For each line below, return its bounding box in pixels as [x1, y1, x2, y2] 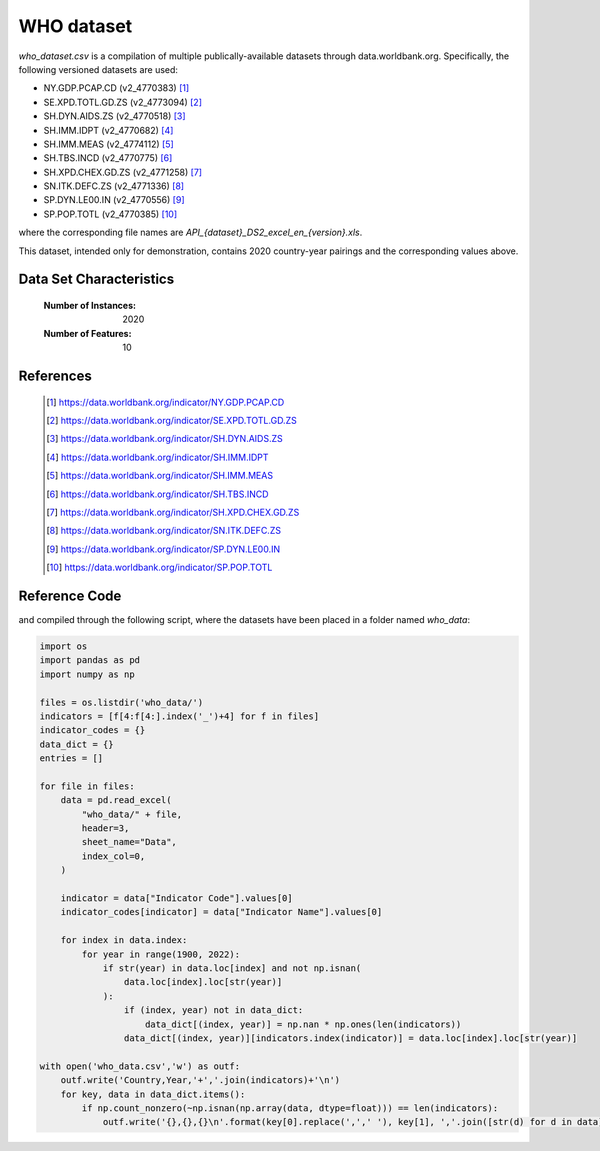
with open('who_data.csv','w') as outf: [39, 1060, 240, 1072]
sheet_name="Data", [81, 836, 177, 848]
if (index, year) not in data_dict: [123, 1005, 304, 1016]
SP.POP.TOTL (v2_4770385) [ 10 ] [43, 208, 178, 220]
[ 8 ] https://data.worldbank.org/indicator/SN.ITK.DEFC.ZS [46, 525, 282, 537]
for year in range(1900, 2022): [81, 948, 240, 960]
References [18, 368, 92, 385]
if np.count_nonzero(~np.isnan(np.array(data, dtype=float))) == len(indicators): [81, 1102, 499, 1114]
